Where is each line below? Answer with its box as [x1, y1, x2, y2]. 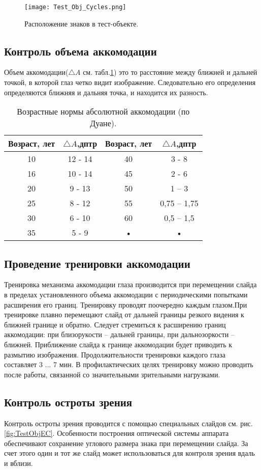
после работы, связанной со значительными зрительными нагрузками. [4, 369, 220, 379]
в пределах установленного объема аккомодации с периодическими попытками [4, 289, 248, 300]
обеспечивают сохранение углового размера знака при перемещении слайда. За [4, 437, 248, 448]
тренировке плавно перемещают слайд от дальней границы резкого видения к [4, 309, 244, 320]
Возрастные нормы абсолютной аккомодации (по [17, 105, 190, 118]
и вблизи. [4, 457, 33, 468]
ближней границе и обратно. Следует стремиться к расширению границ [4, 319, 226, 329]
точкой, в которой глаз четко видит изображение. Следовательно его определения [4, 77, 256, 88]
